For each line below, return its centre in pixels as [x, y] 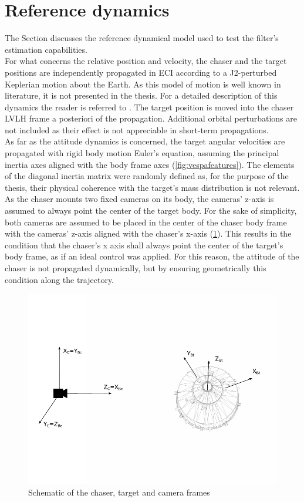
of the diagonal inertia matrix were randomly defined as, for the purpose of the [147, 176]
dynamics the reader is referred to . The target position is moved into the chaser [149, 107]
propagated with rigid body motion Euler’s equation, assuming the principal [142, 153]
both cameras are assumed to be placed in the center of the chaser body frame [146, 222]
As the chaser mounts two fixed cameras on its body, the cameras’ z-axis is [139, 199]
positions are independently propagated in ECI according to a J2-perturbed [141, 72]
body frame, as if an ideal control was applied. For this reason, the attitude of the [152, 256]
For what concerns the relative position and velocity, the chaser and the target [146, 61]
